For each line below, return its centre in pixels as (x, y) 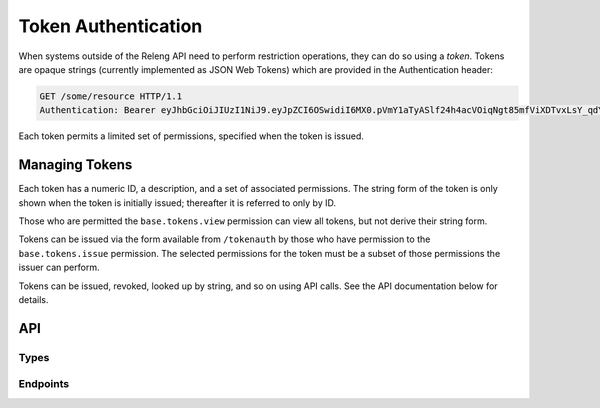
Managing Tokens (75, 165)
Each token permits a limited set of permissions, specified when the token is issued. (191, 136)
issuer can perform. (59, 267)
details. (33, 299)
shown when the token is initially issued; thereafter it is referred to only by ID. (177, 202)
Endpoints (44, 384)
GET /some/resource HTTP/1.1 (111, 96)
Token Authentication (110, 26)
